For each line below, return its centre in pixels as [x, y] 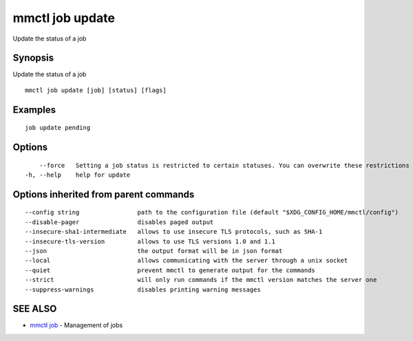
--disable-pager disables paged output [119, 222]
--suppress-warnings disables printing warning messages [143, 289]
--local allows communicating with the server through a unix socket [187, 261]
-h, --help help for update [78, 175]
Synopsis [33, 58]
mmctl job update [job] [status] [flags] [96, 90]
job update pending [58, 128]
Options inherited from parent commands [104, 194]
